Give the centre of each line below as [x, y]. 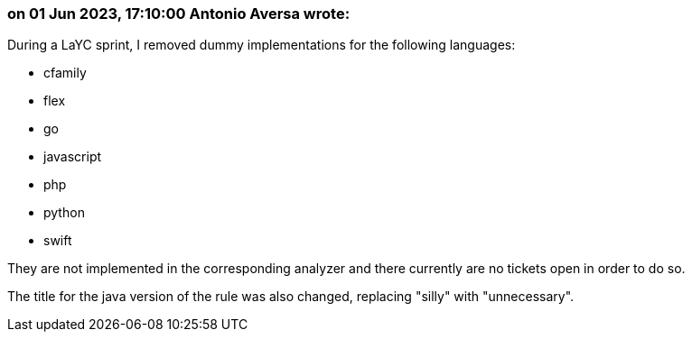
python [64, 213]
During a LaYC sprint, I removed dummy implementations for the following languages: [262, 45]
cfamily [65, 73]
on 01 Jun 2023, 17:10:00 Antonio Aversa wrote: [179, 14]
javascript [73, 157]
